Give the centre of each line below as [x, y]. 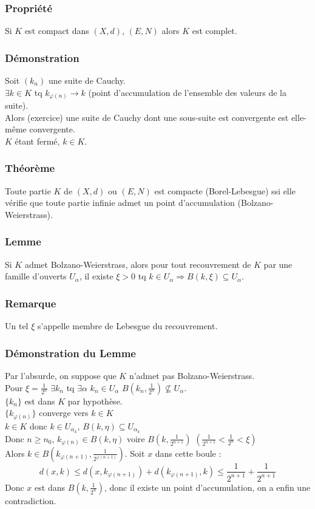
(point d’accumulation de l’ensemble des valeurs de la [187, 92]
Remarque [31, 303]
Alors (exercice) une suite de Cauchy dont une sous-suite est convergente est [147, 117]
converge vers [64, 413]
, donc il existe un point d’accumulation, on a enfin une [207, 487]
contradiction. [31, 500]
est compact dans [57, 31]
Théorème [30, 168]
